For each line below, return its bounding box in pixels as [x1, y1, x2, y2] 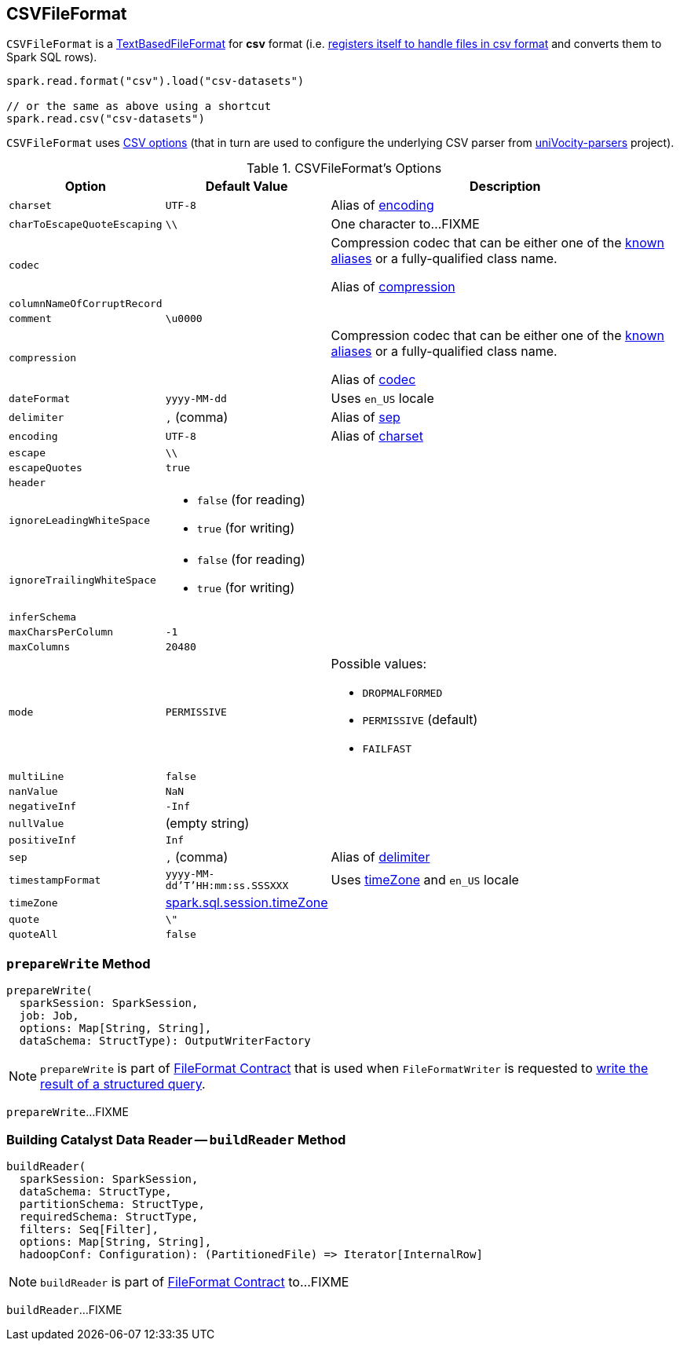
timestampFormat [9, 873, 101, 886]
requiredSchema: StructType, [19, 1210, 199, 1223]
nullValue [9, 817, 64, 829]
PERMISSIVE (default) [362, 712, 478, 728]
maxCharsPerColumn [9, 626, 114, 639]
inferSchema [9, 611, 77, 624]
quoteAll [9, 928, 58, 941]
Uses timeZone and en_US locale [331, 872, 519, 888]
